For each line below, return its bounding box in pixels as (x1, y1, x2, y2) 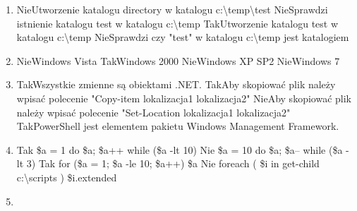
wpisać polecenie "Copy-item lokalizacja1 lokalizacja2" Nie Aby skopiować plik (16, 90, 351, 105)
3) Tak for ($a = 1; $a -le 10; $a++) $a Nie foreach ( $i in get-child (26, 156, 320, 171)
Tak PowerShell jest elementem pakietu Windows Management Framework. (16, 119, 339, 133)
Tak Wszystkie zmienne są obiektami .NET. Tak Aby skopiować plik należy (16, 77, 336, 92)
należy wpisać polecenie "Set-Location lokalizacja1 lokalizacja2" (16, 104, 291, 119)
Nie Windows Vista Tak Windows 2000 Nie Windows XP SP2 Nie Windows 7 (16, 53, 340, 68)
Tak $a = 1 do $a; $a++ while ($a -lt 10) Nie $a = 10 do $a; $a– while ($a (16, 142, 343, 157)
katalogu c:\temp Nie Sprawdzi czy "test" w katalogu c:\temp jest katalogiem (16, 30, 349, 44)
